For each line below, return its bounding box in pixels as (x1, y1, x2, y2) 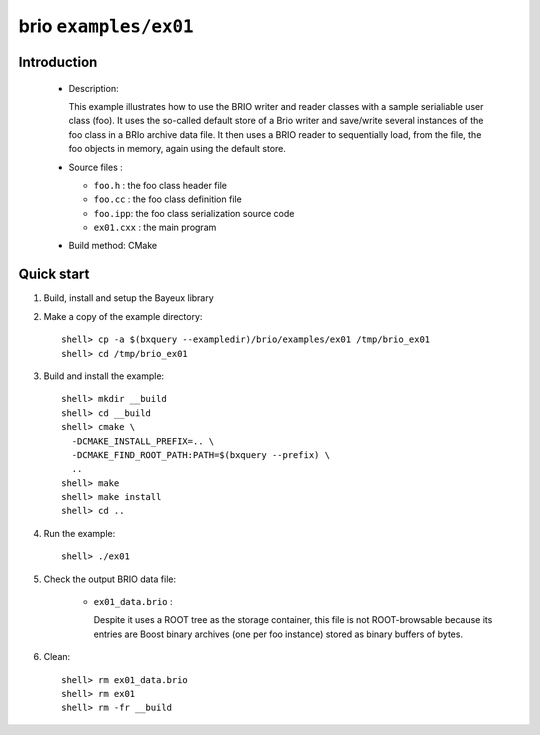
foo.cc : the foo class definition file (93, 193, 242, 205)
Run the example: (43, 527, 116, 539)
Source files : (68, 161, 124, 173)
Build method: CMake (68, 240, 158, 252)
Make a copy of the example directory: (43, 310, 203, 322)
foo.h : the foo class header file (93, 179, 227, 191)
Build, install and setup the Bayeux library (43, 292, 214, 304)
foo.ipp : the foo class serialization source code (93, 207, 295, 219)
